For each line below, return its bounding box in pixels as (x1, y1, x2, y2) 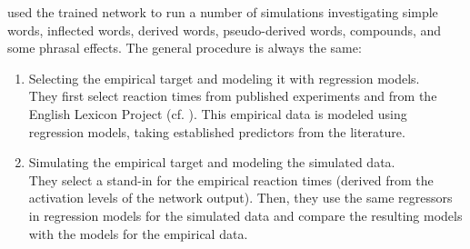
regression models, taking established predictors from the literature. (28, 122, 405, 141)
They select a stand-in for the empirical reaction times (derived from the (28, 170, 434, 189)
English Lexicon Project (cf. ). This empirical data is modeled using (28, 104, 407, 123)
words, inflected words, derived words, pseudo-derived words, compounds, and (7, 20, 442, 39)
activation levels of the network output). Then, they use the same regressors (28, 188, 453, 207)
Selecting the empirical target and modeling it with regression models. (28, 68, 420, 87)
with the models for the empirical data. (28, 224, 248, 243)
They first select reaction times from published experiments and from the (28, 86, 437, 105)
